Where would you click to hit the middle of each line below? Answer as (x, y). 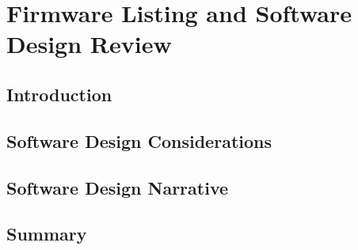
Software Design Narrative (118, 187)
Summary (47, 234)
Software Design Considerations (139, 140)
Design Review (89, 44)
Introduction (59, 94)
